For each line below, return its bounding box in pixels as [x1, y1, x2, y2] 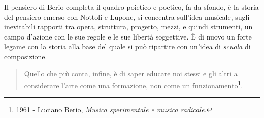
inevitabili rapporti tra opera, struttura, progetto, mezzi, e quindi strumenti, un [4, 21, 253, 32]
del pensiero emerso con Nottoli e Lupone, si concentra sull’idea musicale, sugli [4, 11, 250, 22]
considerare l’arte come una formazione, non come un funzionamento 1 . [24, 78, 243, 90]
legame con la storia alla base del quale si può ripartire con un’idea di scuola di [4, 41, 251, 52]
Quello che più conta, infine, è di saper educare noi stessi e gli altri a [24, 68, 238, 78]
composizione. [4, 51, 47, 61]
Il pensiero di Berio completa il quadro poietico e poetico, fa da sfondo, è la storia [4, 2, 259, 12]
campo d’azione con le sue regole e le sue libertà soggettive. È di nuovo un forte [4, 31, 252, 42]
